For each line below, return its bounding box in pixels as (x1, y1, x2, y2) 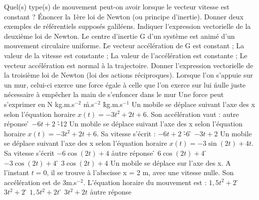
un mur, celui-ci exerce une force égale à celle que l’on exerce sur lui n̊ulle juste (4, 79, 246, 90)
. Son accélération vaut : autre (146, 108, 239, 119)
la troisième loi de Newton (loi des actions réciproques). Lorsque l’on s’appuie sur (4, 70, 253, 80)
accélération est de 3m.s (4, 177, 77, 187)
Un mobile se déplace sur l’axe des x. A (110, 157, 231, 168)
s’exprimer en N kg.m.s (4, 99, 75, 109)
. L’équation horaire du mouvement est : (83, 177, 207, 187)
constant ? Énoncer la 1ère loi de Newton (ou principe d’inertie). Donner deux (4, 11, 244, 21)
